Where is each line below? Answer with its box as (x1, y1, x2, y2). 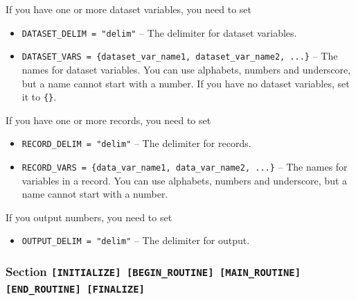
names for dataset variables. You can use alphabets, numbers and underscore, (21, 62, 351, 76)
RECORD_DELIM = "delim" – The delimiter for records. (21, 136, 251, 150)
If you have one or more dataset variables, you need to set (6, 2, 251, 16)
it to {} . (21, 89, 57, 104)
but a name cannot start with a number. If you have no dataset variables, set (21, 76, 350, 90)
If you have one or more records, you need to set (6, 112, 211, 127)
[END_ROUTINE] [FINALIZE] (6, 283, 145, 295)
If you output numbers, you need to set (6, 209, 172, 224)
